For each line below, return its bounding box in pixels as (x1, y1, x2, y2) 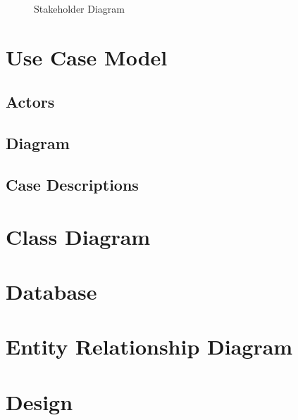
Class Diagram (6, 222, 151, 250)
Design (6, 387, 73, 416)
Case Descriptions (6, 173, 139, 195)
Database (6, 276, 97, 305)
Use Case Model (6, 42, 168, 71)
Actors (6, 91, 55, 113)
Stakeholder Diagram (34, 1, 125, 15)
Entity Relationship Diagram (6, 332, 293, 361)
